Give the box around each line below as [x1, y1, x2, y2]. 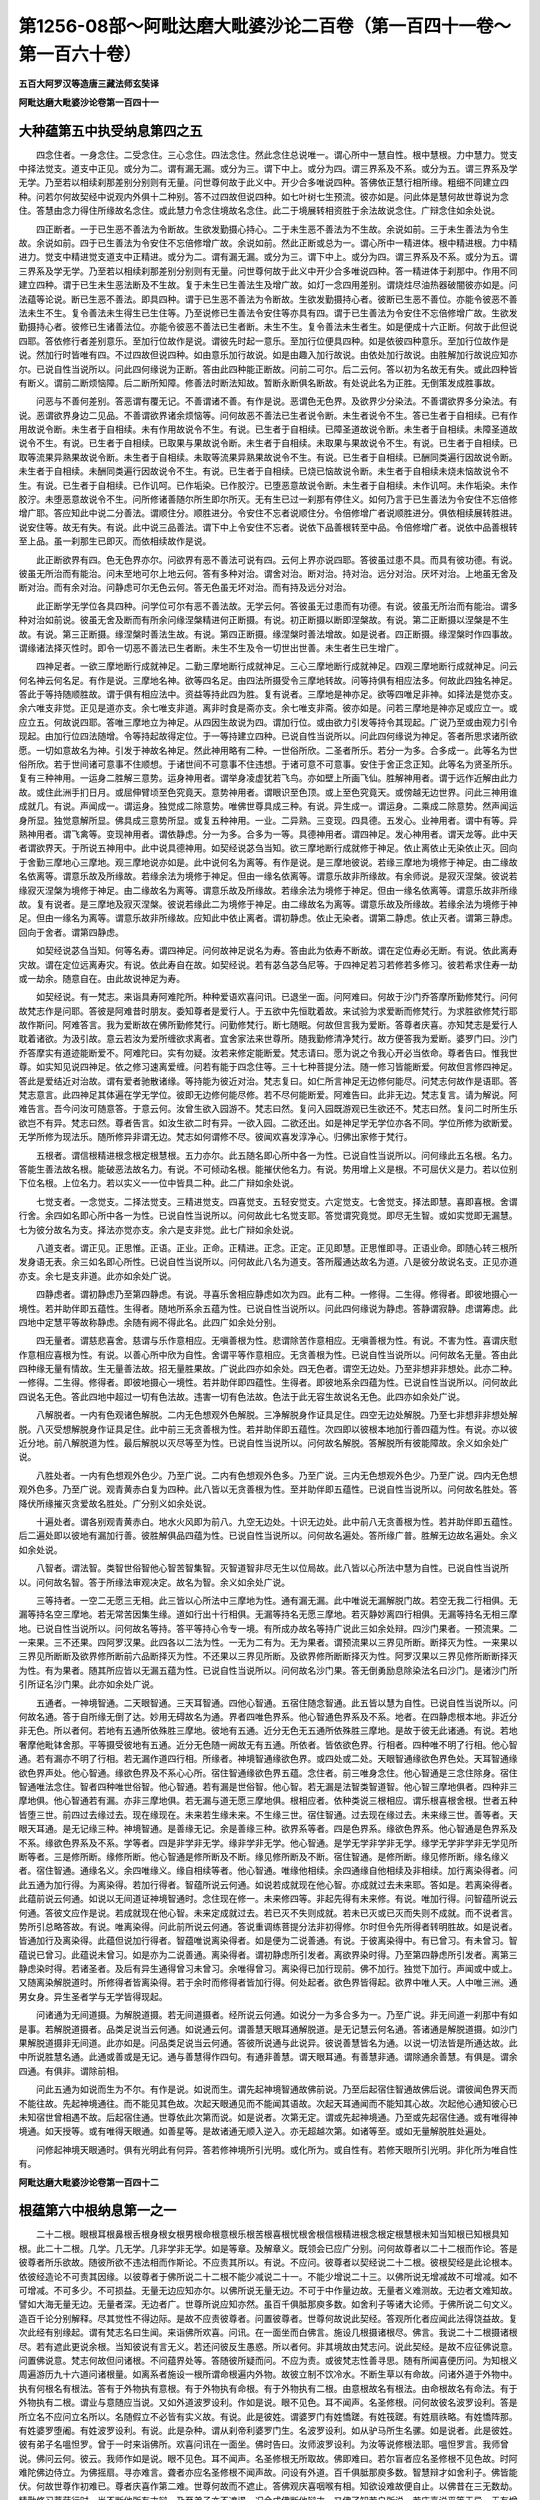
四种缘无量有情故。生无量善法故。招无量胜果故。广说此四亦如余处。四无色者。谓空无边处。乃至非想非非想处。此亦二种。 [18, 1363, 518, 1375]
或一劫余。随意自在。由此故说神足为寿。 [18, 972, 185, 984]
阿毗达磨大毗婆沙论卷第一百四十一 [18, 96, 159, 108]
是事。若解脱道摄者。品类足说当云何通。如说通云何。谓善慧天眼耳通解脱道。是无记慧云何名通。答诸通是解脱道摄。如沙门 [18, 2023, 518, 2035]
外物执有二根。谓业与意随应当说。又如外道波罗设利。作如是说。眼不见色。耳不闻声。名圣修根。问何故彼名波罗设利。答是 [18, 2396, 518, 2409]
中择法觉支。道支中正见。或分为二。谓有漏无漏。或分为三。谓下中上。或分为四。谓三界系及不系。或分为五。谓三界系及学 [18, 163, 518, 175]
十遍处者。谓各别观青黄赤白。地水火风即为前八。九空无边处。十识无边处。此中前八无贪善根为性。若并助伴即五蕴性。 [35, 1515, 518, 1527]
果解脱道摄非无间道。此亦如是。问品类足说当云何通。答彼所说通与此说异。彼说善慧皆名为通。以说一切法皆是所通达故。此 [18, 2037, 518, 2049]
